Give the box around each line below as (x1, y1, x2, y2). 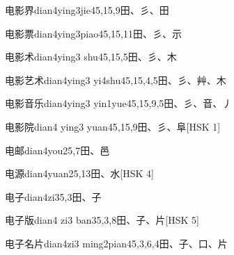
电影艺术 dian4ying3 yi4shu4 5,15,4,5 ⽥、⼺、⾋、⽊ (5, 72, 226, 87)
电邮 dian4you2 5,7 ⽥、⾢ (5, 142, 110, 157)
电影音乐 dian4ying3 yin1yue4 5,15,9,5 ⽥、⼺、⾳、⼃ (5, 96, 233, 110)
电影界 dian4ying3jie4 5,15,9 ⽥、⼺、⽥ (5, 3, 169, 17)
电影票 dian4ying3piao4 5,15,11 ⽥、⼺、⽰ (5, 26, 182, 40)
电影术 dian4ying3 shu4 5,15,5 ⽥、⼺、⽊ (5, 49, 177, 64)
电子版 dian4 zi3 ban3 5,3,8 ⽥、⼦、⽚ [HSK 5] (5, 213, 199, 227)
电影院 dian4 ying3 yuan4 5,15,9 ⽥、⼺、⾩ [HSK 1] (5, 119, 221, 133)
